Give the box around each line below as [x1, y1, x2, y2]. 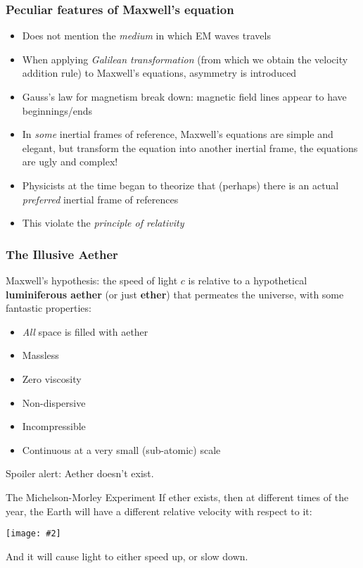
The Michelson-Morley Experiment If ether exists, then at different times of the [6, 489, 349, 504]
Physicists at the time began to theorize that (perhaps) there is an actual [22, 177, 339, 192]
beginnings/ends [22, 103, 93, 118]
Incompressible [22, 419, 86, 434]
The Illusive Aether [6, 245, 118, 263]
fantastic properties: [6, 301, 91, 315]
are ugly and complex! [22, 154, 118, 169]
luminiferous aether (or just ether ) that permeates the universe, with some [6, 286, 344, 301]
